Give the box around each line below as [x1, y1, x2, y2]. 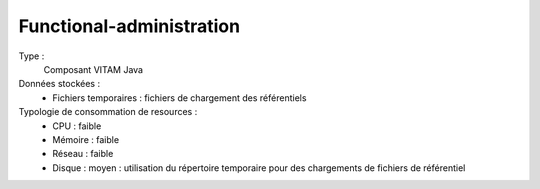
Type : [18, 50, 45, 62]
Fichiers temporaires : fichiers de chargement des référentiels [52, 91, 307, 104]
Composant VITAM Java [43, 63, 144, 75]
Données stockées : [18, 78, 100, 90]
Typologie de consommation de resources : [18, 106, 198, 118]
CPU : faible [52, 120, 102, 132]
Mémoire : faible [52, 133, 120, 145]
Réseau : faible [52, 148, 114, 160]
